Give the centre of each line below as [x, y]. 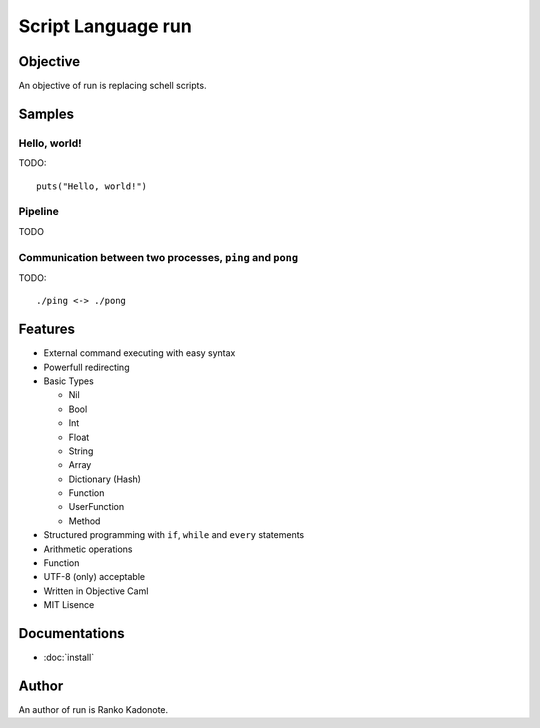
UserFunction [96, 507]
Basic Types [68, 381]
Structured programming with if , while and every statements [174, 535]
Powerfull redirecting [86, 367]
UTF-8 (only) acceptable [94, 577]
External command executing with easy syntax [139, 353]
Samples [46, 113]
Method [84, 521]
